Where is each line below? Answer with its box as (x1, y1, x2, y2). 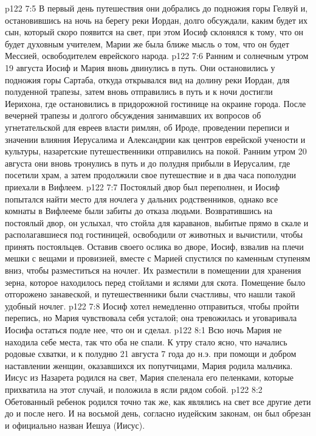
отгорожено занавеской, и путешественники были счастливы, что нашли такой (5, 288, 295, 300)
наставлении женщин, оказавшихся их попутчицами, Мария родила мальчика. (5, 359, 293, 372)
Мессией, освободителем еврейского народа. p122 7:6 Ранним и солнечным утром (5, 49, 309, 62)
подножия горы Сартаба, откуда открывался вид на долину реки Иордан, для (5, 73, 290, 86)
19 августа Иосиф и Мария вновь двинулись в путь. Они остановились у (5, 61, 275, 74)
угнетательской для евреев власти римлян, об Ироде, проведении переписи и (5, 120, 290, 133)
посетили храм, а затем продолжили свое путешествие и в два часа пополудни (5, 168, 296, 181)
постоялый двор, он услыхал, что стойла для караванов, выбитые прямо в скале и (5, 216, 309, 229)
